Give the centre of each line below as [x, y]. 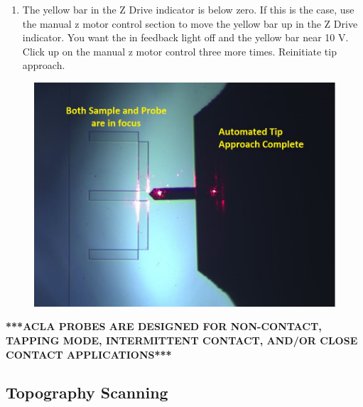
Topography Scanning [87, 392]
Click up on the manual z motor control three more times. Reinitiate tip [179, 51]
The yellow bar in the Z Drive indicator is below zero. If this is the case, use [188, 9]
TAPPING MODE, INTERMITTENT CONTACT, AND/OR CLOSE [182, 340]
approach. [44, 65]
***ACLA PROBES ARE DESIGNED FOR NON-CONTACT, [164, 326]
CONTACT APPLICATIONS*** [89, 354]
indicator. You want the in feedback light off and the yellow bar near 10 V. [185, 37]
